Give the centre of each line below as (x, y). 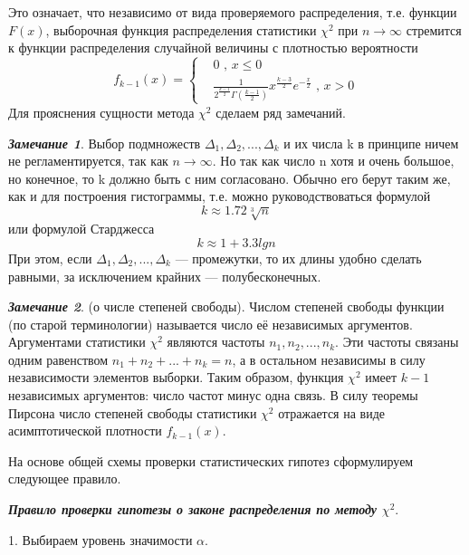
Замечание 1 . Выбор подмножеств (105, 143)
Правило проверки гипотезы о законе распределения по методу (193, 509)
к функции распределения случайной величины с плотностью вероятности (213, 48)
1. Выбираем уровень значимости (100, 539)
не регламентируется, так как (88, 161)
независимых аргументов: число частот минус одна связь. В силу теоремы (213, 395)
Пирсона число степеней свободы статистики (133, 412)
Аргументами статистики (77, 342)
